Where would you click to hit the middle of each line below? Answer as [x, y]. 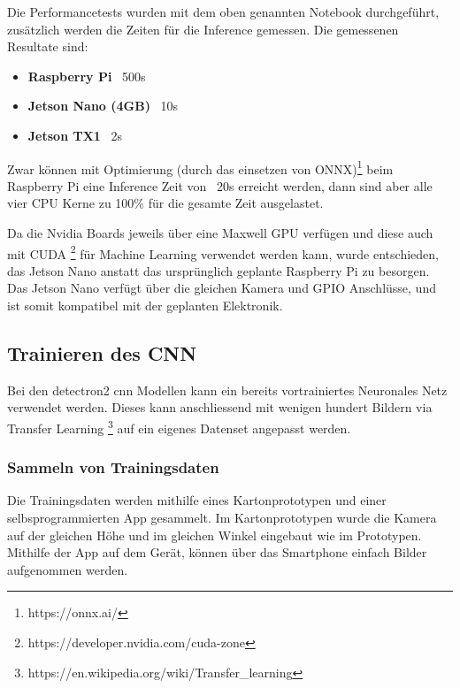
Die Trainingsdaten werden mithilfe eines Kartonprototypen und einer [197, 500]
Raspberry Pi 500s [87, 76]
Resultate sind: [48, 46]
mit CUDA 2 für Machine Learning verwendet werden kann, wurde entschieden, [223, 252]
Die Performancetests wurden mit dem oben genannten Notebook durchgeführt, [223, 11]
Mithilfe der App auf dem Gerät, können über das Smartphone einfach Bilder [217, 552]
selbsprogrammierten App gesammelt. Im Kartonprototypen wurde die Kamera [222, 518]
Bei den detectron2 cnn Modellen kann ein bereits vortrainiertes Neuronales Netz [227, 390]
